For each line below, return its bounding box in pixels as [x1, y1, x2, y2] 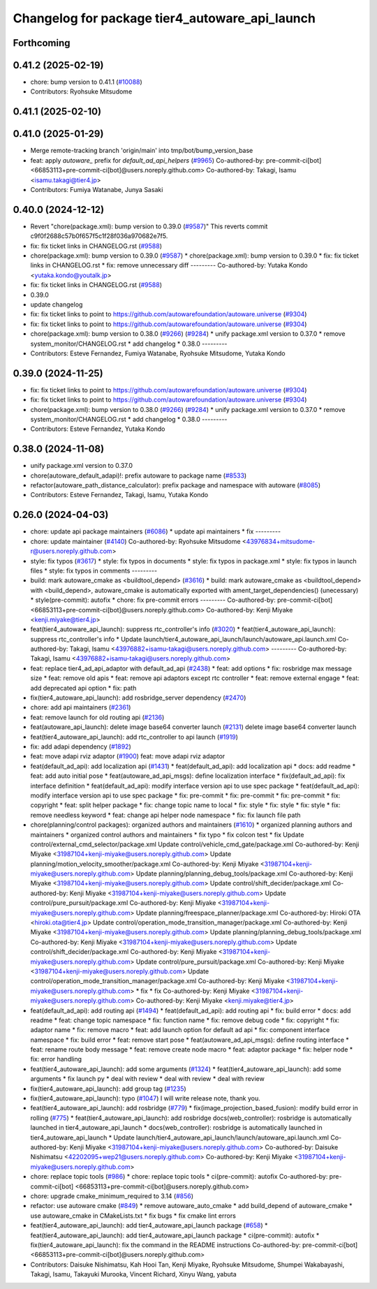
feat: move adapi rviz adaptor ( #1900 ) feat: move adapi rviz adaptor [30, 752, 226, 760]
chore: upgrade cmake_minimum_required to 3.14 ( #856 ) [30, 1191, 194, 1200]
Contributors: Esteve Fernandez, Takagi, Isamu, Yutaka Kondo [30, 491, 209, 499]
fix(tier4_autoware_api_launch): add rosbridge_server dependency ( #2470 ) [30, 693, 246, 702]
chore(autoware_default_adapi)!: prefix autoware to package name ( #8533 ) [30, 471, 247, 480]
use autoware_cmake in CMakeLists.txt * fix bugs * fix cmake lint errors [30, 1211, 237, 1220]
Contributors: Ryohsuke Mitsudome [30, 87, 133, 96]
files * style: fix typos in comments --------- [30, 566, 157, 575]
